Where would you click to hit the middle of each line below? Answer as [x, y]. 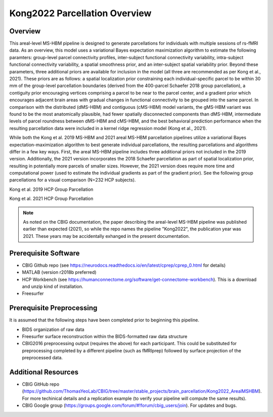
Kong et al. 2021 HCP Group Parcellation [51, 199]
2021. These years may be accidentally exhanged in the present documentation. [106, 236]
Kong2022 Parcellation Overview [80, 13]
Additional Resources [44, 372]
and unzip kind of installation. [53, 286]
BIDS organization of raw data [53, 329]
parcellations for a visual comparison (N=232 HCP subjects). [73, 180]
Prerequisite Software [44, 253]
